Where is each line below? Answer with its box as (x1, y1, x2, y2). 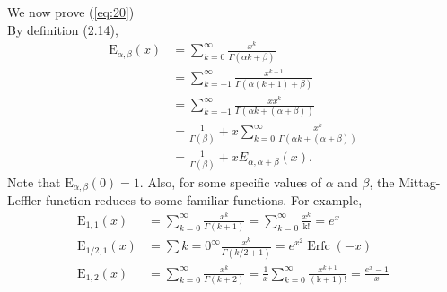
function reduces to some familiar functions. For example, (45, 191, 363, 210)
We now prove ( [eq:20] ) (7, 3, 135, 21)
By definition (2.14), (7, 20, 118, 39)
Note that (7, 172, 61, 191)
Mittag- (399, 172, 441, 191)
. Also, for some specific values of (139, 172, 321, 191)
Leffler (7, 191, 42, 210)
